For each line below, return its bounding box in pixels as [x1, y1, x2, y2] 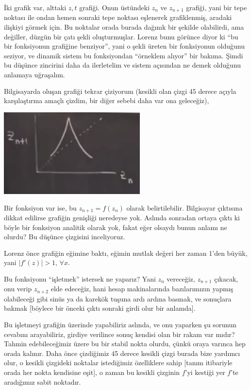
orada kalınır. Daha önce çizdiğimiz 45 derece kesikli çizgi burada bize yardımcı [4, 348, 240, 358]
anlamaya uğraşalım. [4, 70, 65, 80]
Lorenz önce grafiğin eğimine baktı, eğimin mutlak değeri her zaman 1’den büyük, [4, 248, 248, 258]
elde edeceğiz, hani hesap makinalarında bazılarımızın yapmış [50, 284, 234, 294]
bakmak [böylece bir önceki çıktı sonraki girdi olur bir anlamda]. [4, 303, 196, 313]
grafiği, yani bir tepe [186, 2, 247, 12]
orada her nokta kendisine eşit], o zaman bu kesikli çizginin [4, 367, 180, 377]
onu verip [4, 284, 32, 294]
